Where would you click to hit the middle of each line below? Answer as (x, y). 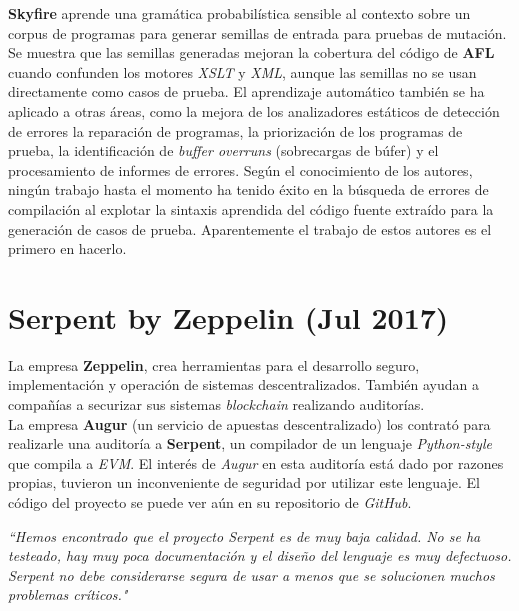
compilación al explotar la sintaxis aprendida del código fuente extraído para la (251, 208)
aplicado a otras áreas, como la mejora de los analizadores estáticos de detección (254, 110)
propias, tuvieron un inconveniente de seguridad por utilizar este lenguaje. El (244, 482)
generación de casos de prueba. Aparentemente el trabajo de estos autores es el (250, 228)
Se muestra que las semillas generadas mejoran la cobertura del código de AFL (251, 52)
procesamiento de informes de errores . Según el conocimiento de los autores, (240, 169)
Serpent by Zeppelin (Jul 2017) (228, 316)
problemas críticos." (68, 594)
